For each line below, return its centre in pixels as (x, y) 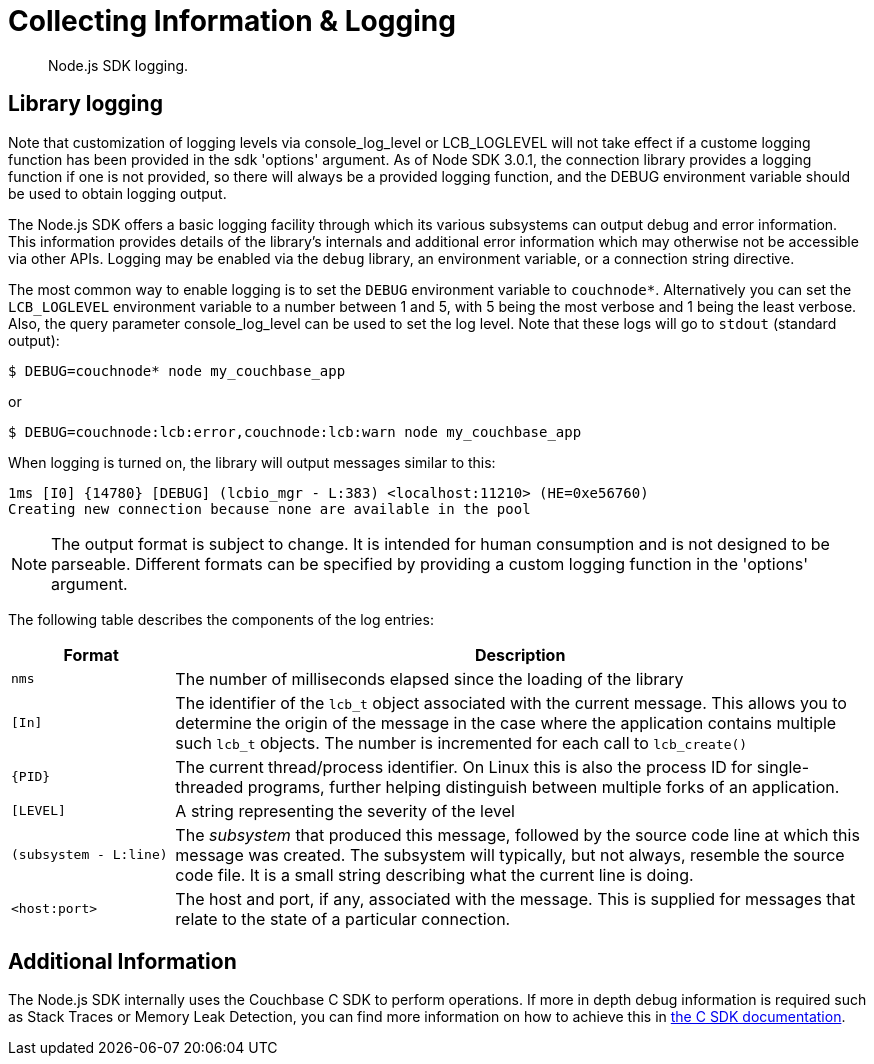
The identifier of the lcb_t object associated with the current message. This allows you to (511, 702)
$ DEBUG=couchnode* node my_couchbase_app (177, 370)
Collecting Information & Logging (232, 21)
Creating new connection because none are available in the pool (269, 508)
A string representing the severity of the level (345, 810)
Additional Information (122, 962)
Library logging (85, 104)
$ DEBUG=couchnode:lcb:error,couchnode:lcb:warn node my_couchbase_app (295, 431)
